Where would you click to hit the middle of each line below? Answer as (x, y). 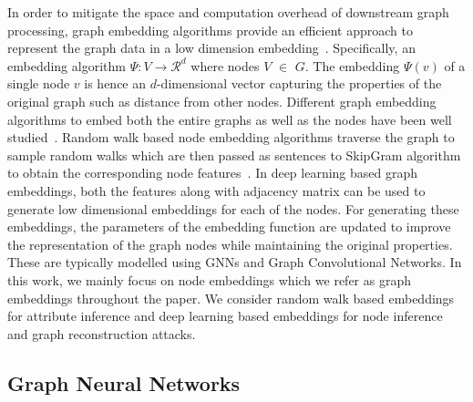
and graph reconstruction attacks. (102, 333)
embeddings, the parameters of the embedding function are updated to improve (229, 227)
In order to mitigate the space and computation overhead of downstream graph (228, 12)
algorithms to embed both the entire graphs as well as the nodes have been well (230, 119)
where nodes (225, 65)
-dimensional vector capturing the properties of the (299, 83)
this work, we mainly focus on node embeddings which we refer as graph (210, 279)
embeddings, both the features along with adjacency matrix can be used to (216, 190)
